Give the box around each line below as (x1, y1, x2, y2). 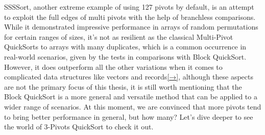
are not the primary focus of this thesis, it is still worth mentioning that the (4, 81, 242, 92)
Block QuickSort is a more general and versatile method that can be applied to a (4, 91, 257, 102)
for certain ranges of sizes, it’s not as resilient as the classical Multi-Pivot (4, 31, 233, 42)
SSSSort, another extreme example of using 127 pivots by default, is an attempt (4, 2, 254, 12)
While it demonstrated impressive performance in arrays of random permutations (4, 21, 258, 32)
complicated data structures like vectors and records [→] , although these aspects (4, 71, 254, 82)
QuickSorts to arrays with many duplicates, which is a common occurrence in (4, 41, 247, 52)
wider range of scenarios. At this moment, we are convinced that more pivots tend (4, 101, 261, 112)
